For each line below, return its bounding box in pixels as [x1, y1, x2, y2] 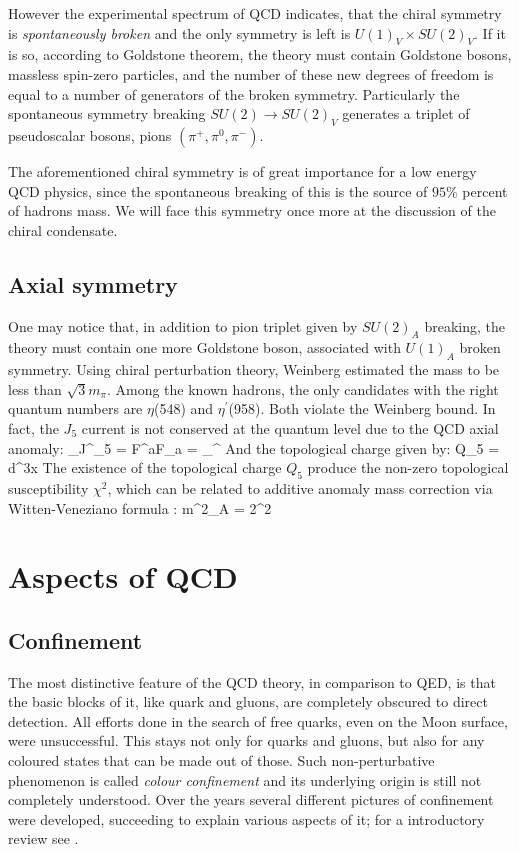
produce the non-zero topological [307, 457, 509, 478]
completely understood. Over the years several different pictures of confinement [8, 789, 494, 810]
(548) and [153, 398, 214, 419]
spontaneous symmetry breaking [8, 103, 206, 124]
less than [8, 378, 62, 399]
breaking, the [424, 315, 505, 336]
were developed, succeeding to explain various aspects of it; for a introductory [8, 808, 485, 829]
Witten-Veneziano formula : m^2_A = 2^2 [8, 497, 272, 518]
